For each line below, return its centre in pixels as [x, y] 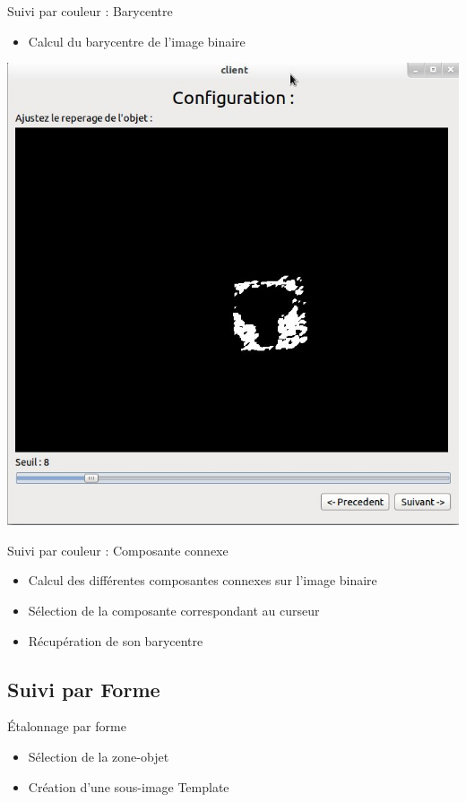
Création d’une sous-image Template [129, 786]
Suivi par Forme [84, 689]
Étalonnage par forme [67, 726]
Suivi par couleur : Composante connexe [118, 550]
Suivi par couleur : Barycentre [90, 11]
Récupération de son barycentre [116, 640]
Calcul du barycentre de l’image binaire [137, 41]
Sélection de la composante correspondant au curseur [174, 611]
